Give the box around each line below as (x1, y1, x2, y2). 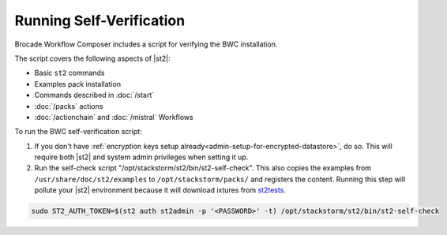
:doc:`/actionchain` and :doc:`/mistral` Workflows (34, 112, 193, 121)
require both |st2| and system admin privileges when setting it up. (34, 152, 249, 162)
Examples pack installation (34, 79, 122, 88)
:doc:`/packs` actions (34, 101, 103, 110)
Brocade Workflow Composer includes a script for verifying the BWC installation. (14, 39, 278, 49)
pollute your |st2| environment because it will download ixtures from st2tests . (34, 185, 286, 195)
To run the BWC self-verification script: (14, 127, 142, 136)
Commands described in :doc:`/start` (34, 91, 155, 100)
